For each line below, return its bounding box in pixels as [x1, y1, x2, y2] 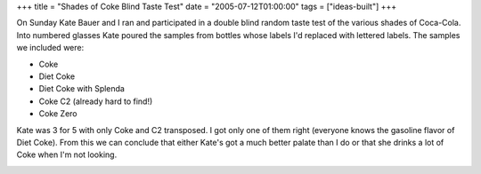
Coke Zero [38, 108, 77, 119]
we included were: [16, 43, 85, 53]
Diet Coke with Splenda [38, 83, 125, 94]
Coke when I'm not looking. [16, 149, 118, 160]
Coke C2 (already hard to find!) [38, 96, 153, 107]
